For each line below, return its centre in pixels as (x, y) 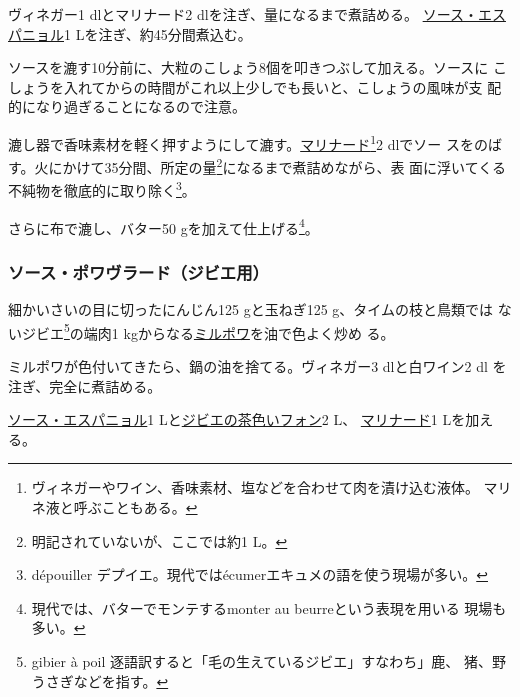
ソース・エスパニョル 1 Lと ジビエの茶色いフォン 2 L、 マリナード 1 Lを (237, 419)
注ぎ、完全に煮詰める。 (85, 385)
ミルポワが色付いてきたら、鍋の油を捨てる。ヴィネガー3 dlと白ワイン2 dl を (257, 366)
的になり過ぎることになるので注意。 (127, 106)
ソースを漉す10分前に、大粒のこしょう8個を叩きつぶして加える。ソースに (248, 67)
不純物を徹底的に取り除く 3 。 (102, 189)
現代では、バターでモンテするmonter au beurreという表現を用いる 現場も (269, 607)
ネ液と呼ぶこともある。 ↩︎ (114, 507)
